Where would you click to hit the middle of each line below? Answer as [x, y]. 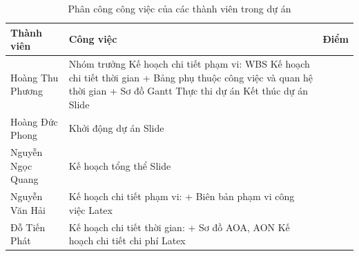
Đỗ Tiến [28, 227]
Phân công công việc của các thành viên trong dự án [179, 8]
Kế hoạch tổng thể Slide [120, 165]
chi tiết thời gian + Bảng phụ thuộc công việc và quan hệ [191, 77]
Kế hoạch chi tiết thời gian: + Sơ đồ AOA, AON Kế [179, 227]
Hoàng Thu [35, 77]
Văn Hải [28, 209]
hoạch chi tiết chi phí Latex [127, 240]
